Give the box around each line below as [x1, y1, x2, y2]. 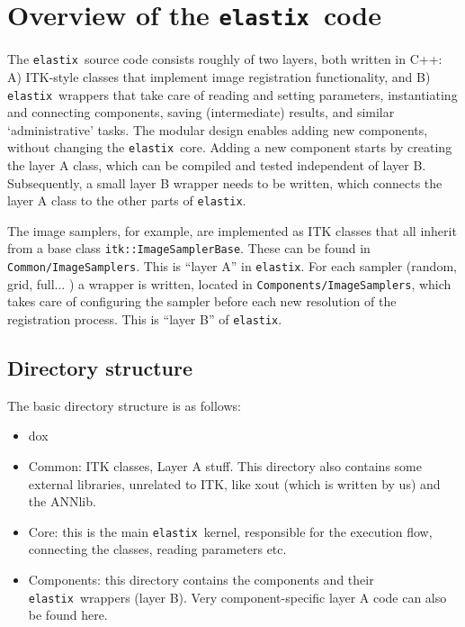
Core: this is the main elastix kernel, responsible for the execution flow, [28, 522, 433, 541]
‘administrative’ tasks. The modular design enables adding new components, [7, 120, 428, 139]
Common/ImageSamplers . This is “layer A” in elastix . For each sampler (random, [7, 257, 457, 276]
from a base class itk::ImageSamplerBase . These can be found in [7, 239, 371, 258]
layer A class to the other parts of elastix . [7, 191, 246, 210]
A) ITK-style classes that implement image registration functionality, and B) [7, 67, 431, 86]
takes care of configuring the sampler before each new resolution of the [7, 292, 397, 311]
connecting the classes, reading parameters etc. [28, 540, 287, 559]
